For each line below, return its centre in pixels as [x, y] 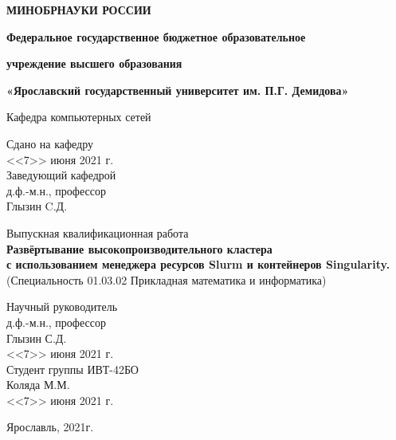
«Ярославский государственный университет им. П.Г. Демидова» [178, 90]
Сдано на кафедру [50, 143]
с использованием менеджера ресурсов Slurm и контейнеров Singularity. [198, 264]
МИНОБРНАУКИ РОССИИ [79, 10]
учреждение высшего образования [94, 63]
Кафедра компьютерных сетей [79, 117]
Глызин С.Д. [37, 338]
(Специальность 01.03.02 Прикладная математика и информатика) [167, 279]
